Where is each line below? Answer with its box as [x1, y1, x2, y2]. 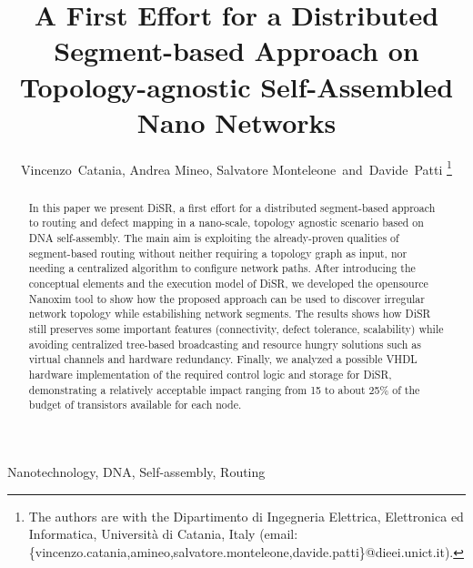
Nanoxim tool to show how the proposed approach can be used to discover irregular [28, 290, 425, 306]
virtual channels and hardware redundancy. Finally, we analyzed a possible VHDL [28, 351, 418, 367]
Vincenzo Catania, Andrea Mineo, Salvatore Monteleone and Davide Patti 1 [21, 157, 452, 178]
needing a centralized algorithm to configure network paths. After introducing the [28, 260, 416, 276]
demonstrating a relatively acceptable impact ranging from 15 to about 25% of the [28, 381, 420, 397]
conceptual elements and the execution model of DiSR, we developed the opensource [28, 276, 428, 291]
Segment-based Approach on [54, 32, 419, 69]
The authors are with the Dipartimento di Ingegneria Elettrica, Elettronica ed [28, 506, 464, 525]
